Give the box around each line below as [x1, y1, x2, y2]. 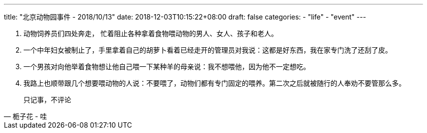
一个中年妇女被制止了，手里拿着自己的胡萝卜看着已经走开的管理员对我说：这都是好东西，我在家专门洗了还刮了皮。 [23, 46, 392, 54]
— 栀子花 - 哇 [4, 112, 47, 120]
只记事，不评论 [23, 95, 71, 104]
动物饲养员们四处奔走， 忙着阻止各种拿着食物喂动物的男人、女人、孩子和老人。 [23, 29, 278, 38]
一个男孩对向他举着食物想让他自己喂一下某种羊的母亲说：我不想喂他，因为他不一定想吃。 [23, 62, 310, 71]
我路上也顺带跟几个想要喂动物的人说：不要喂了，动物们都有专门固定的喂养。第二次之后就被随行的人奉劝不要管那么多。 [23, 79, 406, 87]
